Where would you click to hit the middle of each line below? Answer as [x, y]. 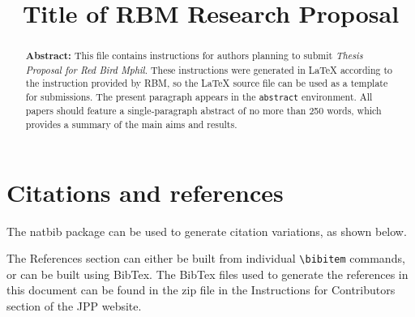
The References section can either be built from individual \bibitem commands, [206, 258]
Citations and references [145, 192]
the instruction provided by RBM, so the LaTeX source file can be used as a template [207, 83]
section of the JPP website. [74, 305]
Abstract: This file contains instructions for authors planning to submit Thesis [194, 56]
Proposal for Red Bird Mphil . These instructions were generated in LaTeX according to [209, 69]
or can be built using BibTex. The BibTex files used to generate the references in [207, 274]
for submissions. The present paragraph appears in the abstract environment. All [199, 97]
